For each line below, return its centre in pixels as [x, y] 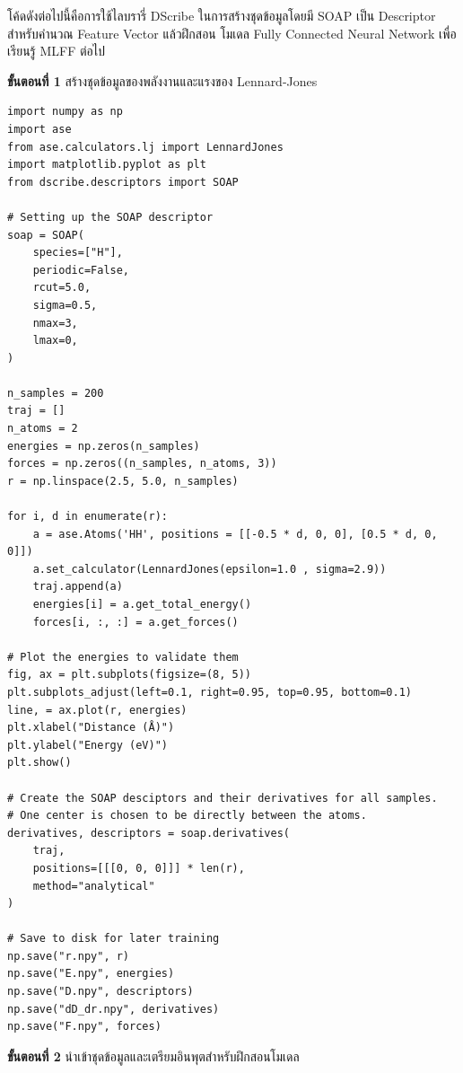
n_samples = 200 [56, 393]
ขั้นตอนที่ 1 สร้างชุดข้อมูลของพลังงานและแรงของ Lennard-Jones [162, 80]
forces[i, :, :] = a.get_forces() [135, 622]
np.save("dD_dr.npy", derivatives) [114, 1009]
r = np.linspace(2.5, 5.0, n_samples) [123, 481]
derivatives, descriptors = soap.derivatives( [149, 833]
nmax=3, [55, 323]
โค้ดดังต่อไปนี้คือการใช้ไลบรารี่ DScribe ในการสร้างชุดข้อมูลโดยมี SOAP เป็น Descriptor [222, 15]
